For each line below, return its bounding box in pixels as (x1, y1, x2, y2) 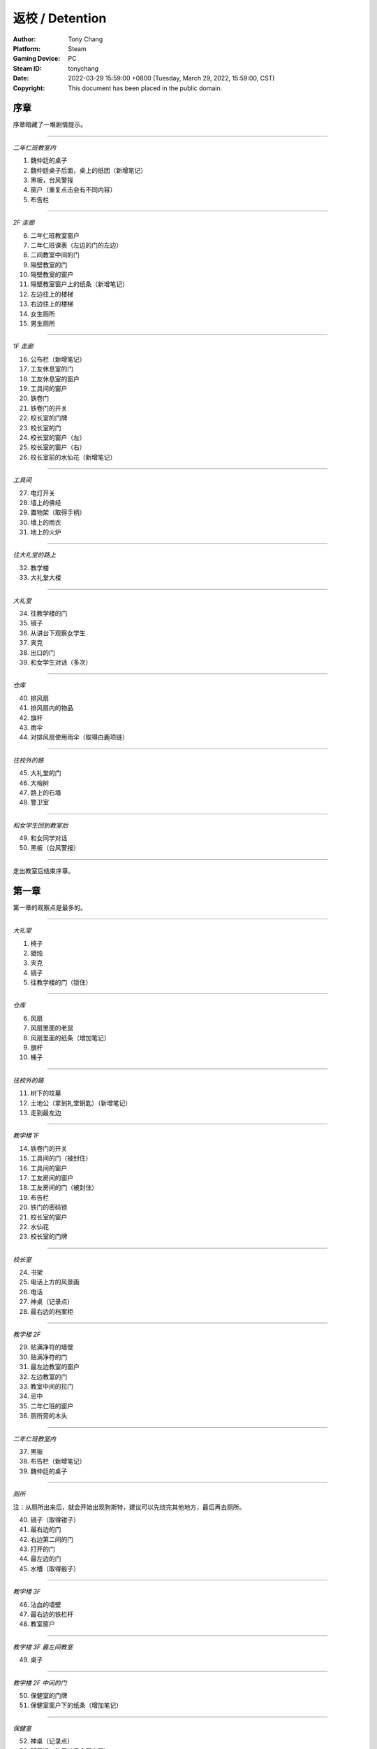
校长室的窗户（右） (30, 443, 86, 451)
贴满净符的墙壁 (30, 1343, 73, 1352)
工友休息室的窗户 (30, 374, 80, 383)
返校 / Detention (13, 10, 107, 26)
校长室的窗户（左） (30, 433, 86, 441)
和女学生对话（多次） (30, 658, 92, 666)
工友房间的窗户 (30, 1173, 73, 1182)
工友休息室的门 (30, 364, 73, 374)
